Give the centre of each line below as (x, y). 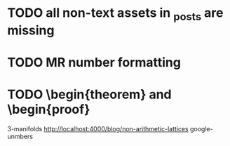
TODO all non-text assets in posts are (115, 14)
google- (201, 128)
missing (31, 30)
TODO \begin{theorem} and (89, 94)
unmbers (20, 136)
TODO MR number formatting (94, 62)
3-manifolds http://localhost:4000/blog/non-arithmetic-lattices (98, 128)
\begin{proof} (49, 109)
